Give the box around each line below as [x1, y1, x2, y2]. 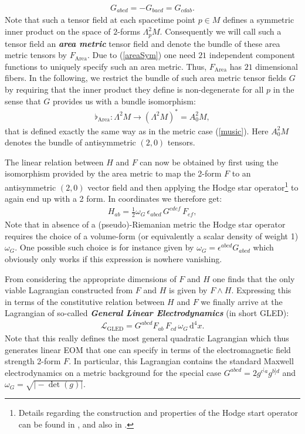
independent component [209, 49, 296, 61]
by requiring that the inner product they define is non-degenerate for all [5, 83, 264, 95]
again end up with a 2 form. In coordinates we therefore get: [5, 192, 222, 205]
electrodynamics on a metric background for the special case [5, 366, 222, 378]
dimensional [255, 60, 298, 72]
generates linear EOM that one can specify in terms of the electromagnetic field [5, 343, 291, 355]
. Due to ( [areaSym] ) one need [87, 49, 196, 61]
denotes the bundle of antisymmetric [5, 136, 136, 148]
